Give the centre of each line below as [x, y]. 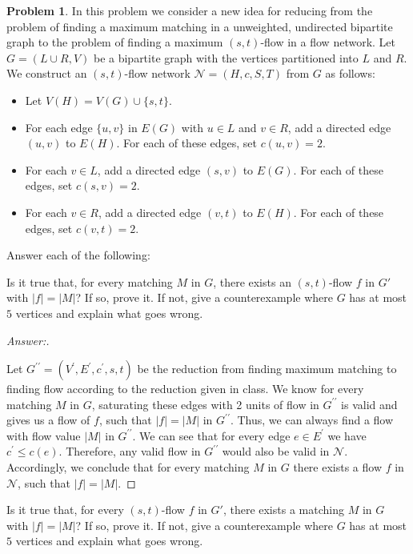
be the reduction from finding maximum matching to [267, 369]
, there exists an [252, 281]
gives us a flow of [48, 420]
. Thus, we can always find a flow [312, 420]
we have [347, 435]
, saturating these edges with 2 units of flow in [205, 404]
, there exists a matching [283, 510]
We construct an [47, 73]
